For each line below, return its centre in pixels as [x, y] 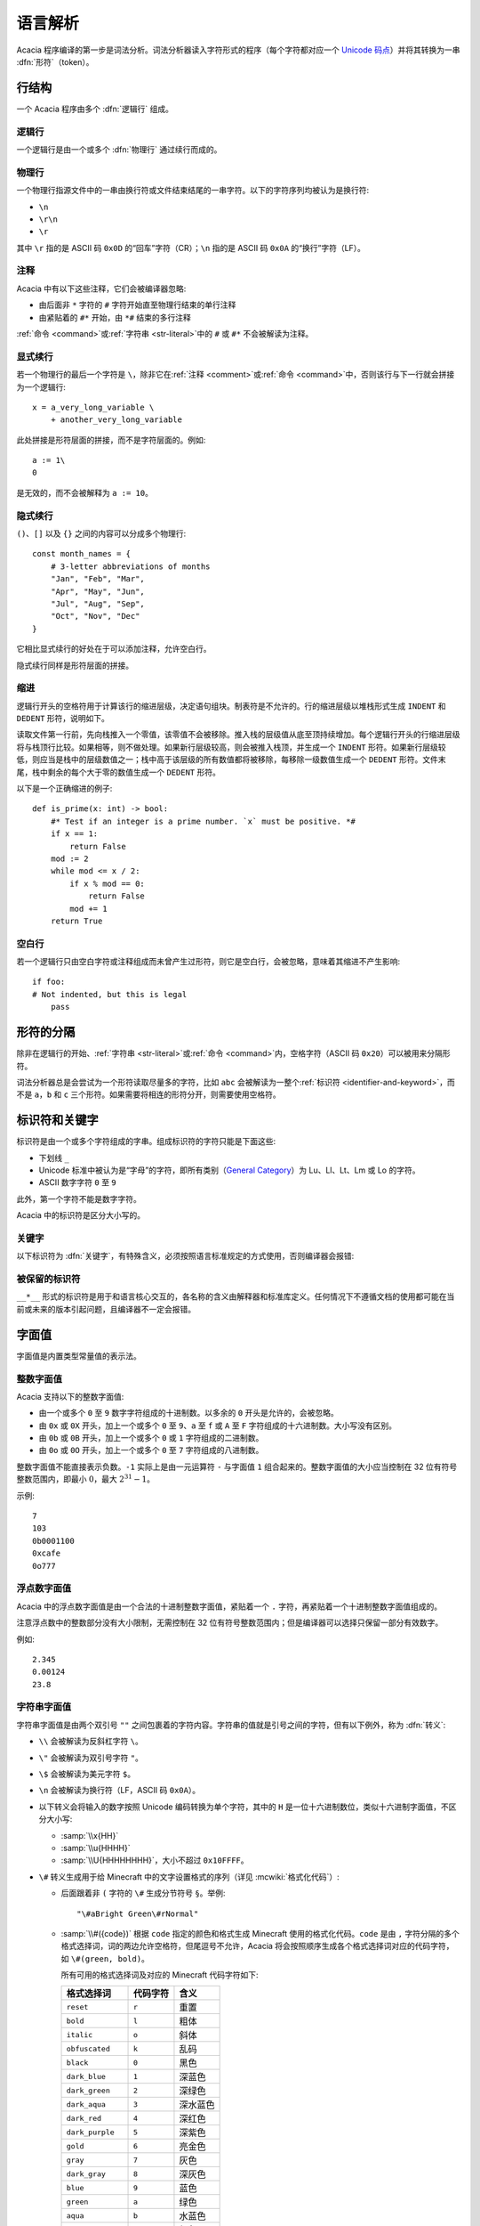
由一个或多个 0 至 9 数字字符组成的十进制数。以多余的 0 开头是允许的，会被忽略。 [188, 1413]
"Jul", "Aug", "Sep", [98, 604]
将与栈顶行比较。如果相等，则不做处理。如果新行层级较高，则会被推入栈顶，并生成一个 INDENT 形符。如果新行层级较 [231, 747]
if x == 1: [74, 834]
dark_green [88, 2090]
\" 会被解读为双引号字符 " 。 [91, 1758]
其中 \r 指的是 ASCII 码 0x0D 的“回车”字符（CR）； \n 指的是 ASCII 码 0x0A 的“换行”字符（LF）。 [191, 248]
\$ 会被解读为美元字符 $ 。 [87, 1774]
